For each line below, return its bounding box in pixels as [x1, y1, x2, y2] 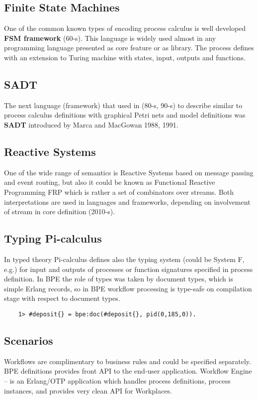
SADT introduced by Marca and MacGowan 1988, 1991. [4, 119, 178, 130]
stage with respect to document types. [4, 293, 120, 303]
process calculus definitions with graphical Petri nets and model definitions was [4, 110, 246, 120]
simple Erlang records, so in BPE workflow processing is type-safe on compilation [4, 283, 252, 293]
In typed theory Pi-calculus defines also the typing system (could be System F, [4, 254, 245, 264]
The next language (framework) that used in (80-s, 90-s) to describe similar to [4, 100, 243, 110]
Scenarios [4, 332, 53, 348]
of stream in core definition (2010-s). [4, 206, 115, 217]
